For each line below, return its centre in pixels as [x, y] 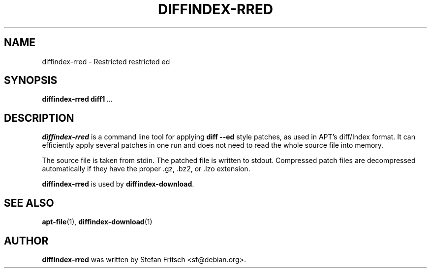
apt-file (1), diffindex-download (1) [97, 222]
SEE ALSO [29, 203]
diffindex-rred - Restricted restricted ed [106, 61]
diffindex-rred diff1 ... [77, 99]
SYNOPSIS [31, 81]
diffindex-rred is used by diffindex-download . [118, 184]
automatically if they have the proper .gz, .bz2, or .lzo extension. [146, 169]
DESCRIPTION [39, 118]
